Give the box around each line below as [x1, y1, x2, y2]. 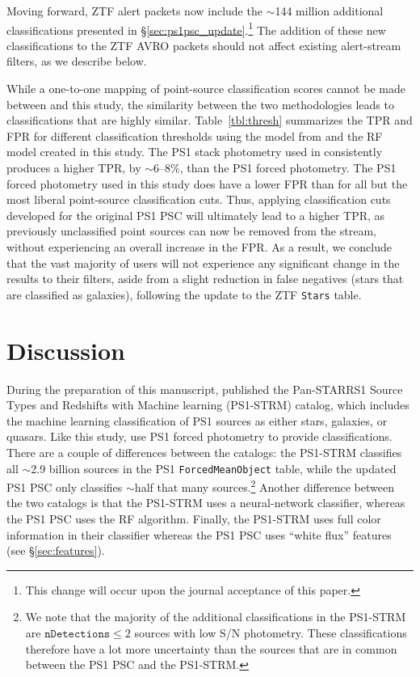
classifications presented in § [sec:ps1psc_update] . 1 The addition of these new [6, 19, 386, 38]
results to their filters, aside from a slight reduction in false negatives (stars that [6, 270, 404, 287]
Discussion [6, 333, 125, 366]
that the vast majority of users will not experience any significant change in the [6, 254, 400, 271]
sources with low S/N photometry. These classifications [134, 624, 407, 641]
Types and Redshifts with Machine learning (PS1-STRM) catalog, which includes [6, 396, 409, 413]
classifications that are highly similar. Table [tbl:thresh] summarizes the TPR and [6, 112, 413, 129]
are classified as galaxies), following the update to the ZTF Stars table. [6, 286, 362, 303]
